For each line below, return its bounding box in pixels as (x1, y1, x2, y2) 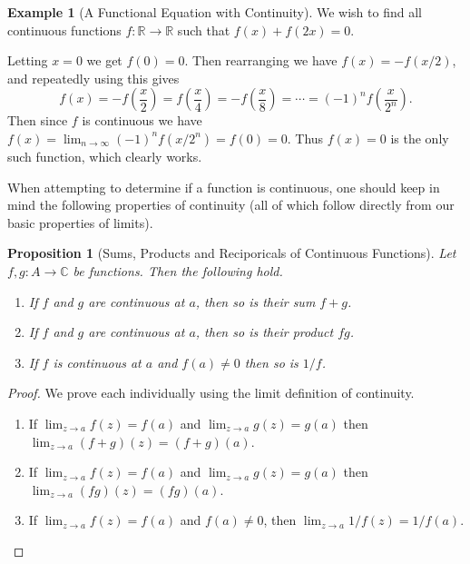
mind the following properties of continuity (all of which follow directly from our (7, 195, 455, 214)
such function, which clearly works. (7, 146, 202, 165)
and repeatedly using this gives (7, 68, 180, 87)
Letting (7, 51, 48, 70)
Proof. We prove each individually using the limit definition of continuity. (7, 383, 415, 402)
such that (177, 20, 230, 39)
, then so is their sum (195, 292, 316, 311)
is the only (390, 128, 449, 147)
